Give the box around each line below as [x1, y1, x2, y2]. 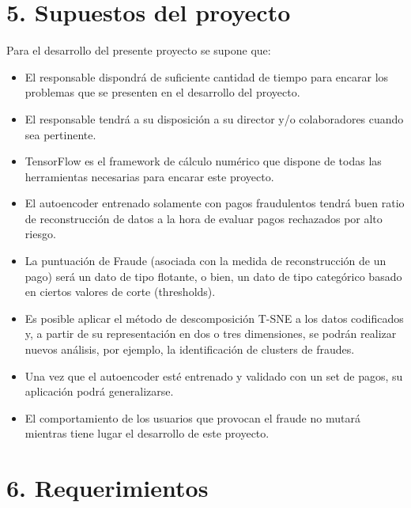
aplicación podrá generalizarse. [25, 383, 174, 400]
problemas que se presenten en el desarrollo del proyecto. [25, 84, 300, 100]
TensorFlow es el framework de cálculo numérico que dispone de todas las [25, 153, 382, 169]
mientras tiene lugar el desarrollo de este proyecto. [25, 425, 270, 442]
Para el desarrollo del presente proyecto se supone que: [6, 42, 271, 59]
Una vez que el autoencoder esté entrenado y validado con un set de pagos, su [25, 367, 403, 384]
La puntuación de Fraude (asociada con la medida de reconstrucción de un [25, 252, 386, 269]
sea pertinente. [25, 126, 96, 142]
